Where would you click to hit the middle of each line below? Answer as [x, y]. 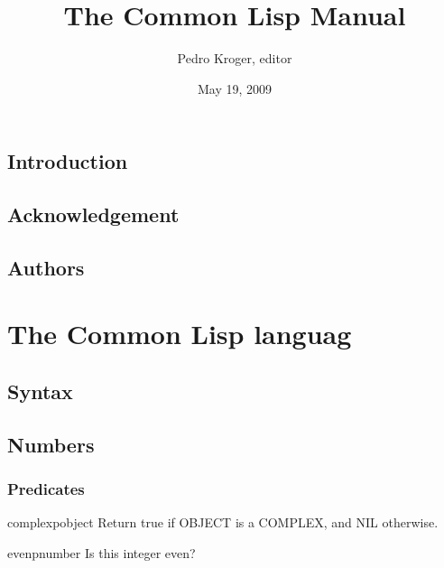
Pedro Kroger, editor [235, 58]
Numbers [51, 444]
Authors [46, 267]
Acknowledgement [93, 214]
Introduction [68, 161]
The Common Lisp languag [180, 334]
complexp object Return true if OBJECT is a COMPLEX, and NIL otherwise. [223, 522]
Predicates [46, 489]
